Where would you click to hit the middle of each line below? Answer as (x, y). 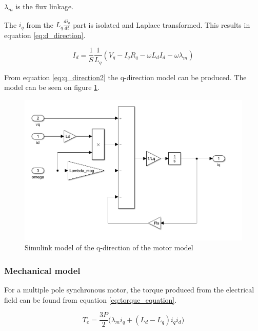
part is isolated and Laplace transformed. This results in (162, 24)
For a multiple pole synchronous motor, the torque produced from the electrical (129, 290)
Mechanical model (42, 270)
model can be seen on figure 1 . (52, 87)
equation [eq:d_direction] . (45, 35)
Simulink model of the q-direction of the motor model (109, 247)
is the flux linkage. (45, 6)
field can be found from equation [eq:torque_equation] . (91, 299)
